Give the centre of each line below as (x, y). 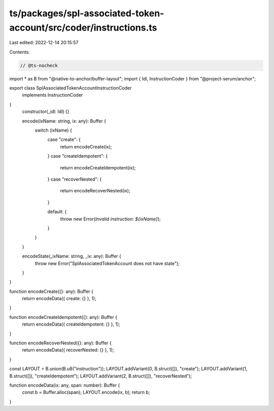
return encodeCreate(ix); (86, 146)
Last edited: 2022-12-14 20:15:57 (44, 43)
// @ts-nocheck (39, 65)
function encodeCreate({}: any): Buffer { (51, 291)
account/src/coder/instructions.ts (83, 27)
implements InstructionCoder (53, 95)
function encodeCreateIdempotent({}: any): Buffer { (63, 317)
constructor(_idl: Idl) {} (46, 111)
